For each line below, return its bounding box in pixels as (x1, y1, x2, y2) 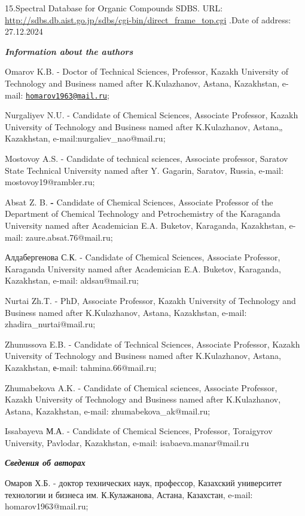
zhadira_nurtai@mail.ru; (5, 318, 96, 330)
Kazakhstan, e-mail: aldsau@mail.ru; (5, 274, 139, 287)
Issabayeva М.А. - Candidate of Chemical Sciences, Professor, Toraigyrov (5, 425, 273, 437)
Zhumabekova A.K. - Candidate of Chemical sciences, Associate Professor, (5, 381, 277, 394)
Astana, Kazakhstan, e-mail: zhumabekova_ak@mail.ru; (5, 404, 211, 417)
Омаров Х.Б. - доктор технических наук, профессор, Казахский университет (5, 477, 282, 489)
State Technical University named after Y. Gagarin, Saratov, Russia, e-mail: (5, 164, 283, 176)
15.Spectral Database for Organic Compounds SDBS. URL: (5, 2, 223, 14)
